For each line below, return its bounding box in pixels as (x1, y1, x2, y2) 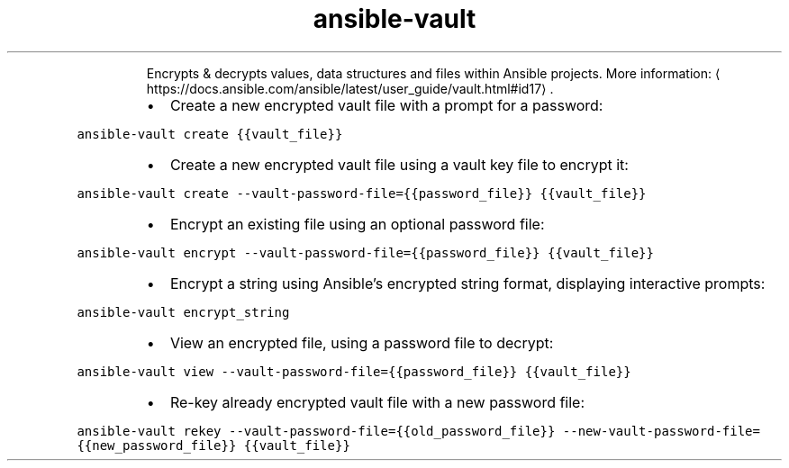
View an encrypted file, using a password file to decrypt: (169, 333, 554, 352)
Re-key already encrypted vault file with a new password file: (169, 392, 585, 411)
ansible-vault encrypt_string (77, 304, 290, 319)
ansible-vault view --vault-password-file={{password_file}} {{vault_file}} (77, 364, 631, 379)
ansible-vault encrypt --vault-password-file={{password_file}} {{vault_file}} (77, 245, 654, 260)
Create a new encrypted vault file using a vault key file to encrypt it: (169, 155, 629, 174)
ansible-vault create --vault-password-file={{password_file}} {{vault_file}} (77, 185, 647, 201)
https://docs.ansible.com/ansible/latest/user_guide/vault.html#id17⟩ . (146, 80, 554, 96)
